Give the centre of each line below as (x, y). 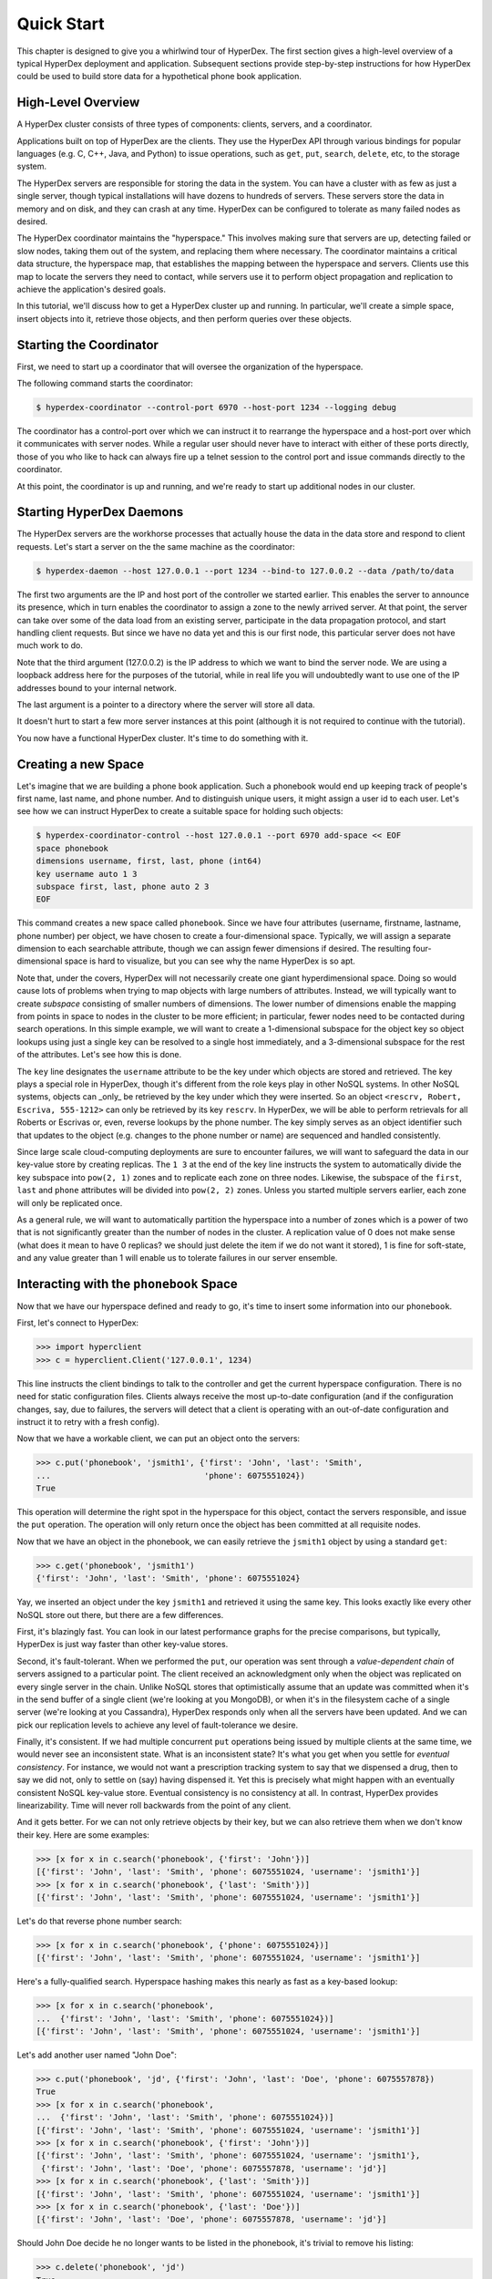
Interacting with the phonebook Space (128, 1284)
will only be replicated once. (70, 1202)
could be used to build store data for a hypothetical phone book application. (159, 77)
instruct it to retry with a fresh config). (88, 1421)
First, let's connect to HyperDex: (78, 1323)
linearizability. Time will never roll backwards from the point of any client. (154, 1806)
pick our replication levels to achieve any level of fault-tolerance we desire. (158, 1725)
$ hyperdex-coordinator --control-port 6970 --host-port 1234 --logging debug (216, 407)
